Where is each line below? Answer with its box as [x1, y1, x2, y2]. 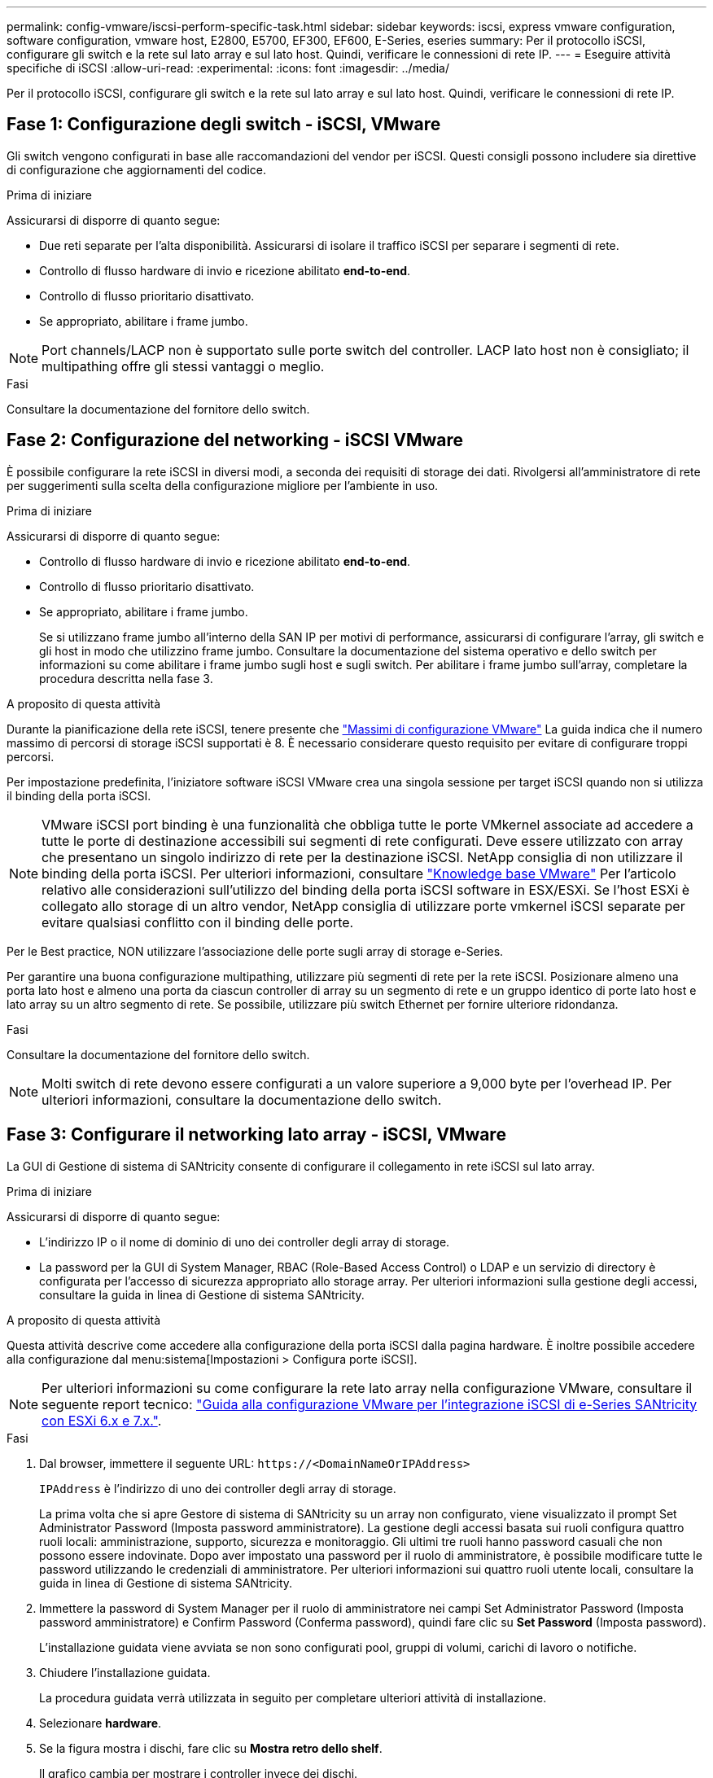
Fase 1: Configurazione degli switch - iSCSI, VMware [7, 114, 441, 135]
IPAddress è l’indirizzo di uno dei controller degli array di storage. [39, 1481, 396, 1496]
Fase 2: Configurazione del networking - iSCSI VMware [7, 430, 464, 451]
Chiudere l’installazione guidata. [39, 1665, 211, 1679]
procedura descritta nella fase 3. [39, 671, 213, 685]
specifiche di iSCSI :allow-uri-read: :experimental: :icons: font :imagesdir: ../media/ [7, 61, 449, 75]
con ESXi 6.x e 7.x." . [42, 1412, 162, 1429]
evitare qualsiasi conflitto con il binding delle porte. [42, 913, 354, 931]
